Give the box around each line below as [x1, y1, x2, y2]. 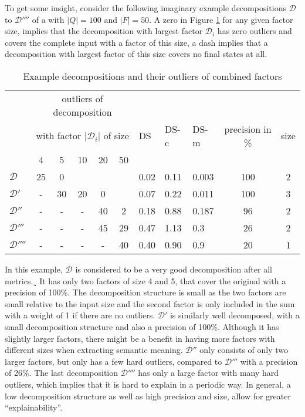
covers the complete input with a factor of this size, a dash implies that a [5, 36, 268, 48]
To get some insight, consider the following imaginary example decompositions [5, 2, 286, 14]
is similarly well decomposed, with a [170, 309, 300, 321]
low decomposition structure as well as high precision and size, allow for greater [5, 389, 291, 402]
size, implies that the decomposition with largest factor [5, 25, 203, 37]
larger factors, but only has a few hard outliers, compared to [5, 355, 222, 367]
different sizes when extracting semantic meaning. [5, 344, 183, 356]
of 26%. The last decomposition [5, 366, 118, 379]
